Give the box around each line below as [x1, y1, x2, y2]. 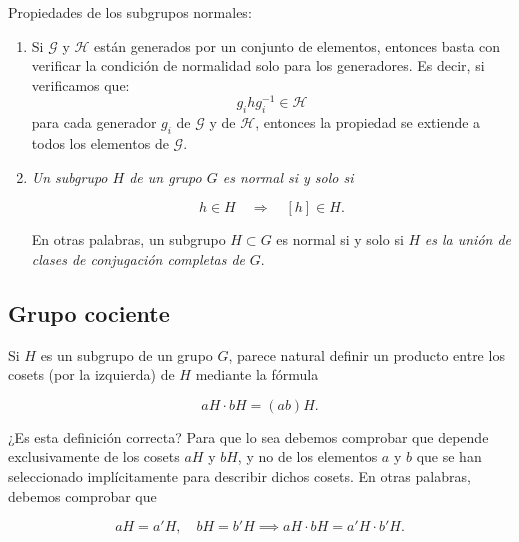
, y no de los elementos [237, 446, 378, 467]
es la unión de [424, 229, 512, 250]
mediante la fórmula [195, 364, 319, 385]
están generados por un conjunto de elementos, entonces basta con [94, 35, 501, 56]
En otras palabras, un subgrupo [31, 229, 226, 250]
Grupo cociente [8, 297, 170, 328]
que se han [416, 446, 482, 467]
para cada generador [31, 112, 157, 133]
